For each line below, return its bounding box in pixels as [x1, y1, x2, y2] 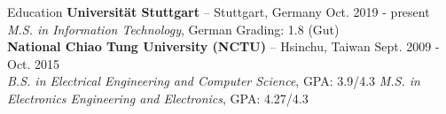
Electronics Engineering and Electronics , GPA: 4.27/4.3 [7, 88, 309, 107]
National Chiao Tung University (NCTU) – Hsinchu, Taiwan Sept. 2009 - [7, 37, 440, 56]
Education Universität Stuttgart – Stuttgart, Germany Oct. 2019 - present [7, 3, 430, 20]
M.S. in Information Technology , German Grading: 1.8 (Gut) [7, 19, 340, 38]
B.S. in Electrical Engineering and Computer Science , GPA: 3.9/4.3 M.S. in [7, 72, 420, 90]
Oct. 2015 [7, 54, 60, 72]
